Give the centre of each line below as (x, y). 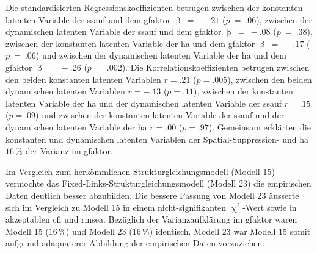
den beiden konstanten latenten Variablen (83, 79)
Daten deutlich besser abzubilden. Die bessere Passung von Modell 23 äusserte (152, 195)
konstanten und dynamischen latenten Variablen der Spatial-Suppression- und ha (157, 139)
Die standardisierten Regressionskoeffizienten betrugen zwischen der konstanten (154, 7)
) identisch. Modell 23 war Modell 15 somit (230, 231)
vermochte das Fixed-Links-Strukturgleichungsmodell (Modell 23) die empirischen (158, 183)
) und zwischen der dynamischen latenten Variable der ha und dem (161, 55)
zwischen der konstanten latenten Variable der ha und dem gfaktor (130, 43)
